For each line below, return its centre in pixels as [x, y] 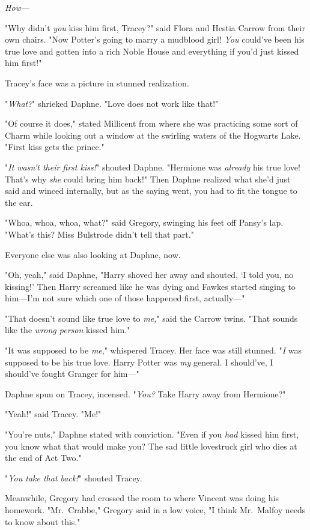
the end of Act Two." [43, 458]
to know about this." [43, 521]
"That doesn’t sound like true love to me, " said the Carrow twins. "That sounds [151, 318]
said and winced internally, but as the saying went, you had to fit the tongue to [151, 191]
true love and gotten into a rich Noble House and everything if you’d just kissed [152, 51]
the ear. [19, 202]
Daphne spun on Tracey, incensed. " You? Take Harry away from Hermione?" [145, 393]
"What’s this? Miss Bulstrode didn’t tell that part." [99, 234]
